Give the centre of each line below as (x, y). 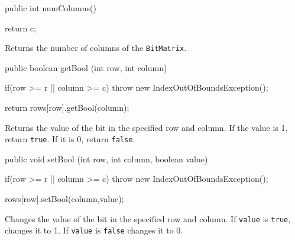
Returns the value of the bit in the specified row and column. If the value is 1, (146, 127)
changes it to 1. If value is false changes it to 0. (94, 230)
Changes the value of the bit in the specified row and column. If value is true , (148, 218)
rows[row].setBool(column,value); (64, 199)
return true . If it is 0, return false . (70, 139)
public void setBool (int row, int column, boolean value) (106, 159)
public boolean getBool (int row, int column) (86, 67)
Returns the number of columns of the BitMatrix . (96, 48)
